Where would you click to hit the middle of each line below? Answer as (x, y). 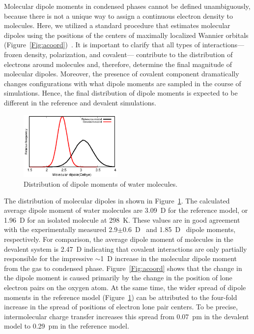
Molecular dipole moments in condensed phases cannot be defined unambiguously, (127, 6)
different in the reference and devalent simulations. (80, 102)
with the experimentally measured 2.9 (61, 229)
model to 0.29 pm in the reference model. (67, 326)
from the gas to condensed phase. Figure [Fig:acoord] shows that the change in (123, 268)
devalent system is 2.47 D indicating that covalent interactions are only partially (126, 249)
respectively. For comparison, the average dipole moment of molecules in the (119, 239)
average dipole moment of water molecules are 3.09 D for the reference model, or (126, 210)
